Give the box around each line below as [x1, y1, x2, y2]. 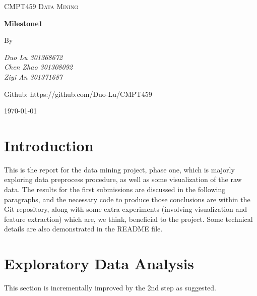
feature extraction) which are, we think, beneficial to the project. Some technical [4, 213, 253, 224]
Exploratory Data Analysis [4, 253, 195, 274]
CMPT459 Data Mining [4, 1, 79, 11]
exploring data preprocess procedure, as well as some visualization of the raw [4, 174, 242, 185]
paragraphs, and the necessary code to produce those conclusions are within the [4, 194, 250, 204]
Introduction [4, 135, 94, 155]
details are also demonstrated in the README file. [4, 223, 163, 234]
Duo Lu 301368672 [4, 51, 62, 62]
